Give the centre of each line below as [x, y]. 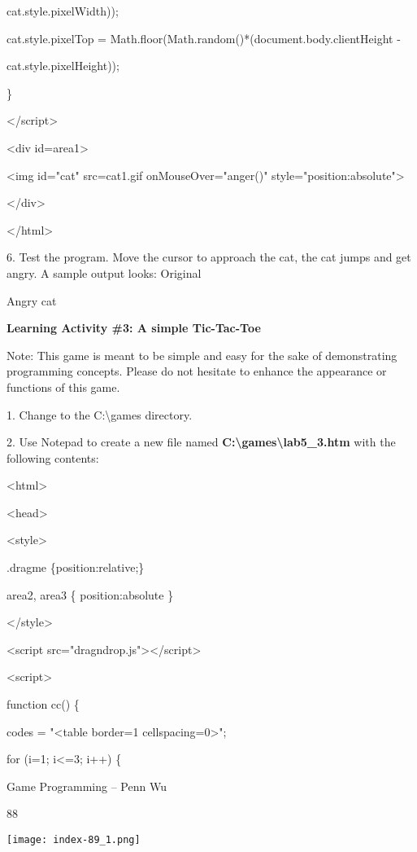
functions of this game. [63, 386]
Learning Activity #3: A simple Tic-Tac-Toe [134, 328]
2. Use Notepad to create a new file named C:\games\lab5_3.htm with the [201, 442]
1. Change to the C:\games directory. [100, 414]
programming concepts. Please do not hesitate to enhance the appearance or [197, 371]
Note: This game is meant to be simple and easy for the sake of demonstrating [202, 355]
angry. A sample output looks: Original [104, 272]
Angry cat [32, 300]
